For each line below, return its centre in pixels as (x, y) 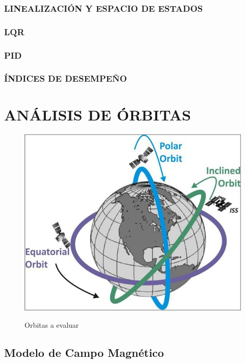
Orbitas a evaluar (52, 324)
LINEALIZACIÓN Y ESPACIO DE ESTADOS (104, 8)
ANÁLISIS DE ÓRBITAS (98, 114)
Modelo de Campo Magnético (84, 352)
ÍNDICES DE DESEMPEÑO (66, 78)
